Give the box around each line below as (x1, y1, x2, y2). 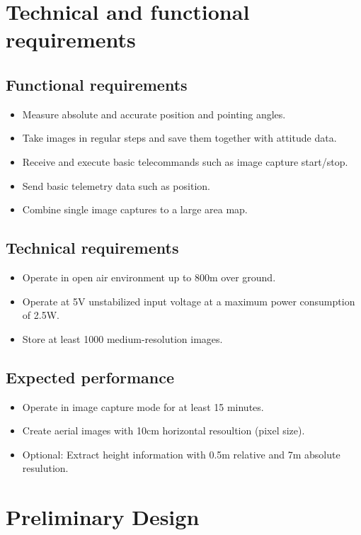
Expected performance (6, 366, 175, 388)
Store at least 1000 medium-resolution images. (22, 331, 223, 346)
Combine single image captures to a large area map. (22, 202, 248, 217)
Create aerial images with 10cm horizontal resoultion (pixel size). (22, 423, 305, 438)
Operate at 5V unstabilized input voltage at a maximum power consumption (22, 293, 355, 308)
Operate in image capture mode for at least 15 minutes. (22, 399, 264, 414)
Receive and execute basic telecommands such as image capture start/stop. (22, 154, 348, 169)
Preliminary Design (6, 502, 200, 531)
